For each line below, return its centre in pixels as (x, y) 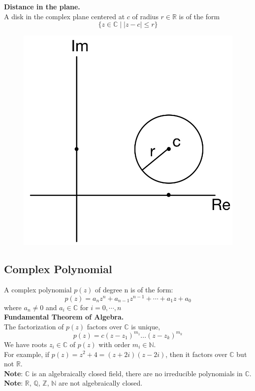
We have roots (26, 344)
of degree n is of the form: (134, 290)
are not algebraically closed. (100, 383)
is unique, (146, 326)
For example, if (27, 354)
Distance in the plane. (42, 6)
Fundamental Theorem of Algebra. (64, 317)
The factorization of (34, 326)
